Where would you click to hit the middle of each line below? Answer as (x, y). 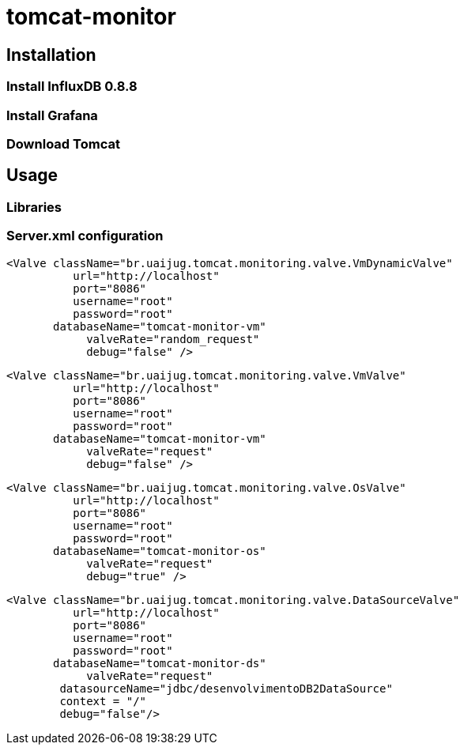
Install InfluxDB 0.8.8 (72, 87)
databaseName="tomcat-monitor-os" (160, 551)
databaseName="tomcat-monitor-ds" (160, 663)
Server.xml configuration (85, 236)
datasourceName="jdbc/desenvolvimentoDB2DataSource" (226, 688)
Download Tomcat (63, 143)
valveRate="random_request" (173, 339)
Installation (51, 55)
